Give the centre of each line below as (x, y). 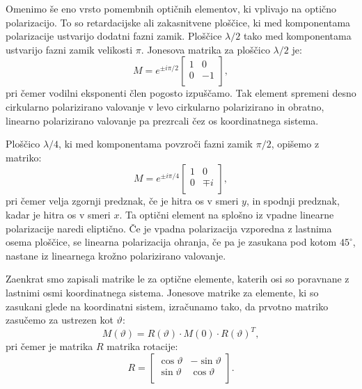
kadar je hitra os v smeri (58, 214)
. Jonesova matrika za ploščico (205, 49)
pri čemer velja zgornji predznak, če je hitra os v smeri (122, 201)
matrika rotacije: (142, 346)
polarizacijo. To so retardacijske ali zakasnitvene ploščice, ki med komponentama (178, 22)
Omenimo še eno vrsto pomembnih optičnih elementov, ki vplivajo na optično (171, 8)
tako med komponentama (297, 36)
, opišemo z (295, 144)
